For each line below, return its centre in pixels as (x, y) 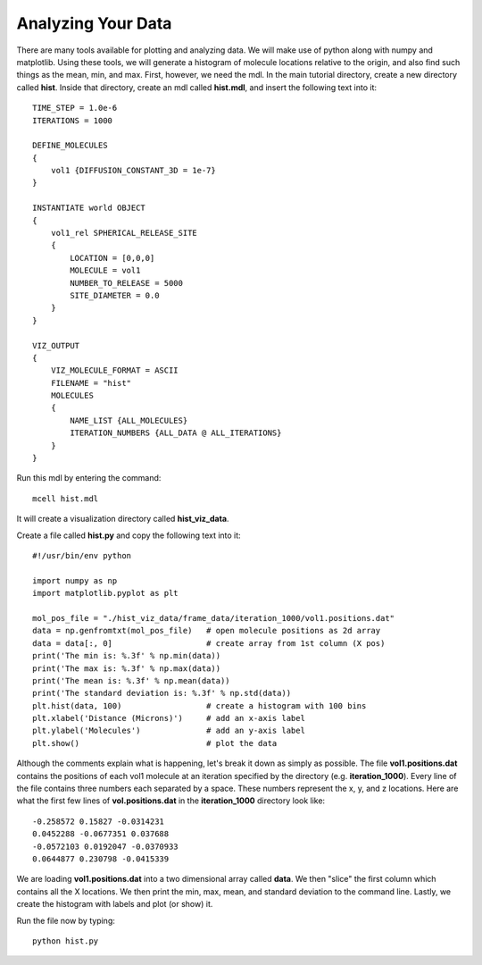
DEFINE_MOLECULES (70, 146)
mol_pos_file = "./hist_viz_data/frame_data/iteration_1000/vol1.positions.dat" (214, 618)
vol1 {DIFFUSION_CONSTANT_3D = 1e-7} (133, 171)
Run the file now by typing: (66, 920)
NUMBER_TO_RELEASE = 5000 (126, 283)
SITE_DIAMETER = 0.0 (115, 295)
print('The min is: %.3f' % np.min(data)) (127, 656)
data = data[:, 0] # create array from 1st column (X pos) (209, 643)
